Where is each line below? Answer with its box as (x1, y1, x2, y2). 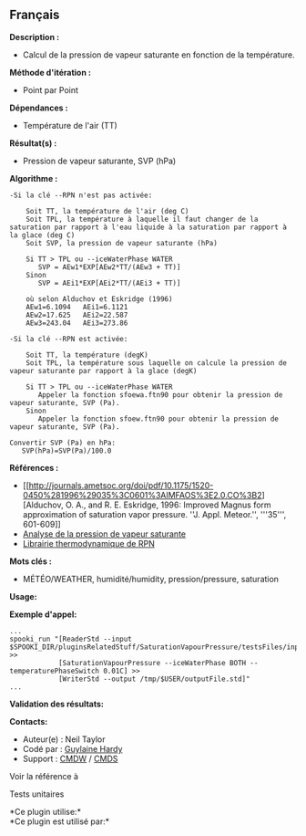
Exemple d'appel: (9, 609, 77, 620)
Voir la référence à (9, 770, 79, 781)
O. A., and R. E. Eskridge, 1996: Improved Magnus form (65, 499, 271, 510)
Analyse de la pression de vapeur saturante (22, 528, 187, 539)
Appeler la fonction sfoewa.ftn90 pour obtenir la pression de (37, 390, 283, 400)
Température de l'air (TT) (22, 120, 118, 131)
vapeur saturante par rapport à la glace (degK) (9, 366, 198, 375)
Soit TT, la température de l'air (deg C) (25, 206, 189, 215)
